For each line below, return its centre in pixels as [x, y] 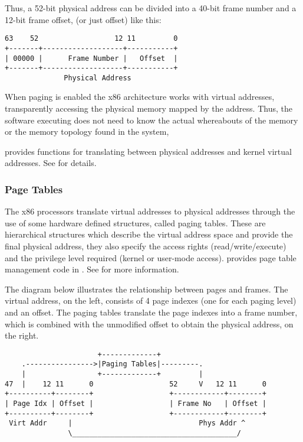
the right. [22, 335]
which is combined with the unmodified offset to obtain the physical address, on [149, 324]
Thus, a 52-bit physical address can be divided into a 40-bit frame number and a [151, 8]
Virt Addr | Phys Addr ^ [127, 423]
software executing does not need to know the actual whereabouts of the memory [151, 120]
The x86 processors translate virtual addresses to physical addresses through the [150, 211]
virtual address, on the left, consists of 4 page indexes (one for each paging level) [151, 300]
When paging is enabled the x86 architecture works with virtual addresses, [140, 97]
